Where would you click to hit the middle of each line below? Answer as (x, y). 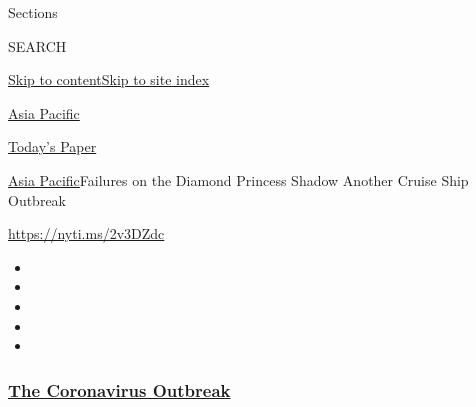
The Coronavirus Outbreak (119, 389)
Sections (33, 12)
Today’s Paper (52, 146)
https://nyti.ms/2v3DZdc (86, 233)
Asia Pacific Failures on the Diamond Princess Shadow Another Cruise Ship (238, 179)
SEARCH (37, 45)
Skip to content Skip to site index (109, 79)
